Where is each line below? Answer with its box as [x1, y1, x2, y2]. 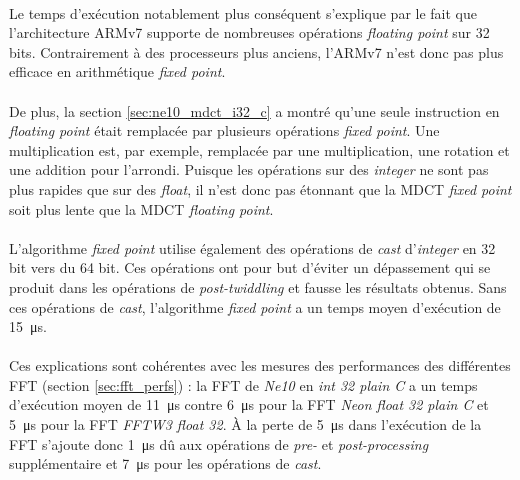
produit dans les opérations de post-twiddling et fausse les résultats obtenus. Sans [9, 276, 507, 297]
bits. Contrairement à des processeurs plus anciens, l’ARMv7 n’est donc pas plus [9, 41, 504, 62]
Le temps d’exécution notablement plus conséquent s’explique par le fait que [9, 2, 477, 23]
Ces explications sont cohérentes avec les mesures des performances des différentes [9, 355, 511, 376]
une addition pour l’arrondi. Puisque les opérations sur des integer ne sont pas [9, 159, 489, 180]
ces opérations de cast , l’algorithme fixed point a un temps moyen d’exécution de [9, 296, 501, 317]
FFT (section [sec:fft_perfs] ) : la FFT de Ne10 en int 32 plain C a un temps [9, 374, 478, 395]
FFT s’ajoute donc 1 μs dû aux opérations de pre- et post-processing [9, 433, 429, 454]
